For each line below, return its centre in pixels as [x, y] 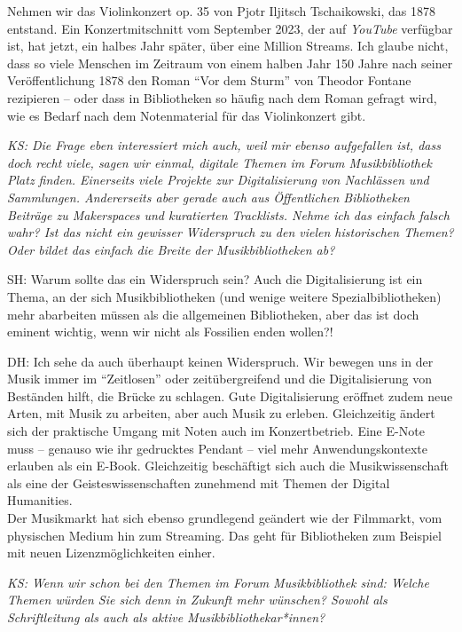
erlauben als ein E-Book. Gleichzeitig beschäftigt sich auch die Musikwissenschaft [228, 466]
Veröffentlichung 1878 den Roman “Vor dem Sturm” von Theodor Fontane [209, 80]
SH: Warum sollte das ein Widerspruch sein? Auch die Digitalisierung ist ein [215, 279]
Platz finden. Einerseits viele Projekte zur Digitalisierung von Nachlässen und [218, 180]
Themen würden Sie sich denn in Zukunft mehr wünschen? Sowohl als [197, 600]
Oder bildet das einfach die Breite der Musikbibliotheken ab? [171, 249]
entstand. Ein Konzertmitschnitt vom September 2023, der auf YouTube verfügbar [230, 28]
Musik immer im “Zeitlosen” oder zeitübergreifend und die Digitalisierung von [219, 379]
